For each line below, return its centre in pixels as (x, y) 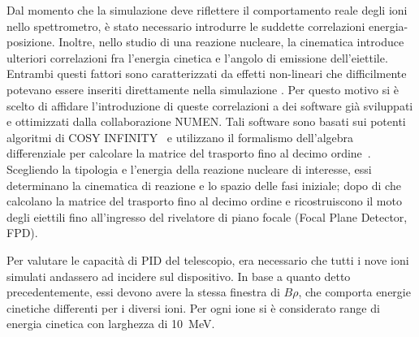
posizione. (31, 42)
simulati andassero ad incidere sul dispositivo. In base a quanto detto (179, 276)
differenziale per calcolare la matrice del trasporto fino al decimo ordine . (189, 153)
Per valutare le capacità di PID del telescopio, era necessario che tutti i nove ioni (208, 259)
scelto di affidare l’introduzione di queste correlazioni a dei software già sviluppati (210, 105)
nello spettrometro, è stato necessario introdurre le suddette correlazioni (186, 26)
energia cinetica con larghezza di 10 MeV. (111, 324)
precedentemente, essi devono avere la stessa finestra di (143, 292)
